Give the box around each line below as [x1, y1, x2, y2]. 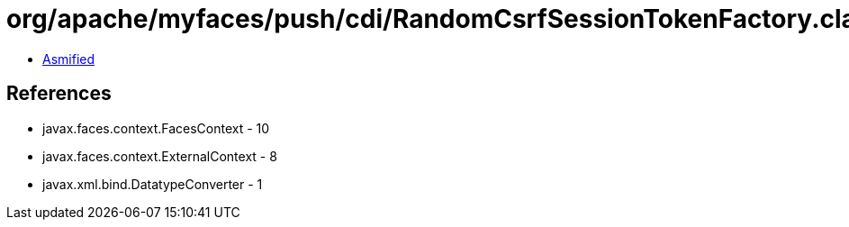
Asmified [42, 50, 95, 67]
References [6, 82, 112, 105]
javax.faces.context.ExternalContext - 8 [42, 148, 277, 164]
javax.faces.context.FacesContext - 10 [42, 120, 270, 136]
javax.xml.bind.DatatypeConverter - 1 [42, 176, 263, 192]
